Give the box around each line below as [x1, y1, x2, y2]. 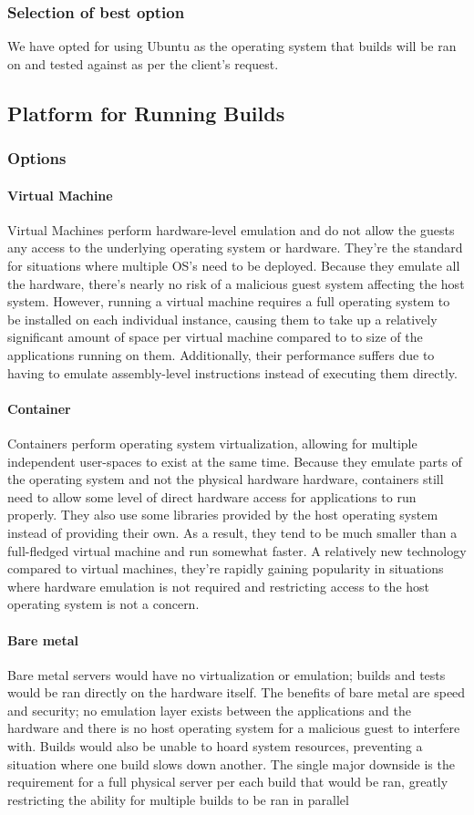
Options [7, 147, 67, 170]
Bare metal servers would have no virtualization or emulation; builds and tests [7, 665, 446, 684]
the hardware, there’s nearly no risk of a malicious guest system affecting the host [7, 273, 465, 293]
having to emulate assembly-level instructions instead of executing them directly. [7, 363, 458, 382]
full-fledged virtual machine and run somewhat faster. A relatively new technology [7, 541, 467, 560]
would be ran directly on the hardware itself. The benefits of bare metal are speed [7, 683, 466, 702]
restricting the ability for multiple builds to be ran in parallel [7, 789, 349, 809]
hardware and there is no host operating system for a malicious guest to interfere [7, 718, 460, 738]
